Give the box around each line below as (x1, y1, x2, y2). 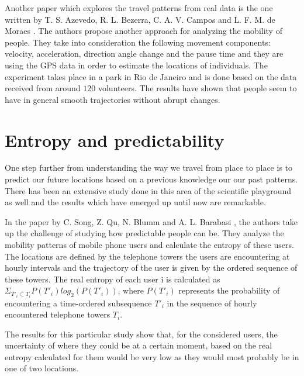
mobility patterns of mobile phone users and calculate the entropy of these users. (5, 239, 294, 251)
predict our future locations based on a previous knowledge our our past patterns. (5, 173, 298, 185)
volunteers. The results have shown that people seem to (98, 82, 297, 94)
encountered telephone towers (5, 308, 110, 320)
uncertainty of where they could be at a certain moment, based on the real (5, 339, 272, 351)
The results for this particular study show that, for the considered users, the (5, 327, 278, 340)
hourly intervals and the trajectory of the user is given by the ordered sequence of (5, 261, 298, 274)
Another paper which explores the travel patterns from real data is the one (5, 2, 273, 13)
